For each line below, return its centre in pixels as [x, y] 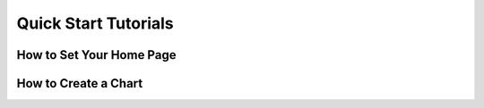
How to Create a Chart [80, 83]
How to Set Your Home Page [96, 55]
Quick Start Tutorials [95, 23]
